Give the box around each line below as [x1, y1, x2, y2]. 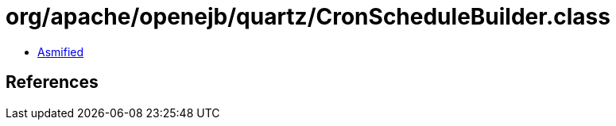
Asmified [37, 44, 84, 59]
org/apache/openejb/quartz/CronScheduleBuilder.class [6, 3, 610, 30]
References [6, 72, 99, 93]
